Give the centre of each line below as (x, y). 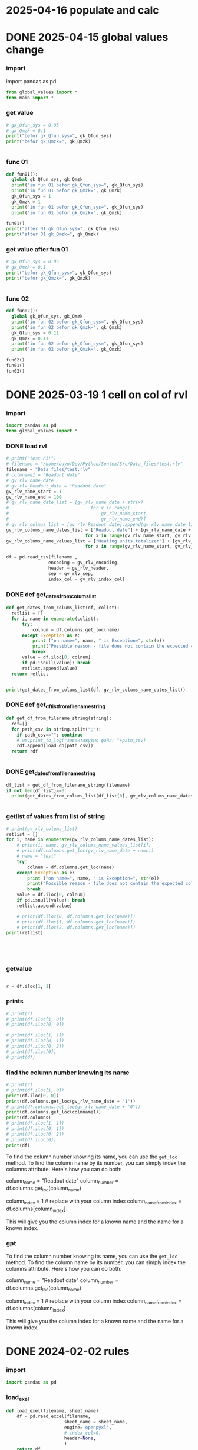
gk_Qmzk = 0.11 (30, 338)
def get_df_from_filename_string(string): (59, 718)
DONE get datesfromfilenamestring (51, 772)
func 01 (17, 162)
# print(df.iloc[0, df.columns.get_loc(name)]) (76, 916)
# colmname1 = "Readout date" (43, 475)
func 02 (18, 298)
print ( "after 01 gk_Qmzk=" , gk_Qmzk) (52, 234)
